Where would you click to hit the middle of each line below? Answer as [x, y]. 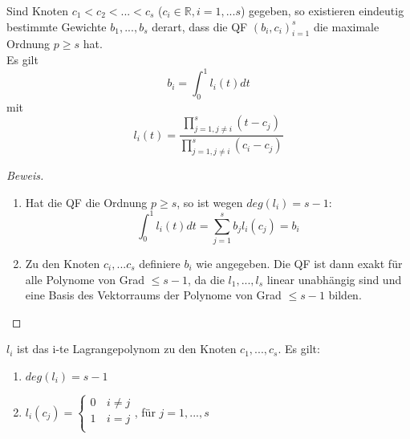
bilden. [345, 295]
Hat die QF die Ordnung [86, 202]
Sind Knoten [38, 10]
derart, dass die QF [200, 26]
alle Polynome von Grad [85, 279]
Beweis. [25, 175]
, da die [206, 279]
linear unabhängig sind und [334, 279]
